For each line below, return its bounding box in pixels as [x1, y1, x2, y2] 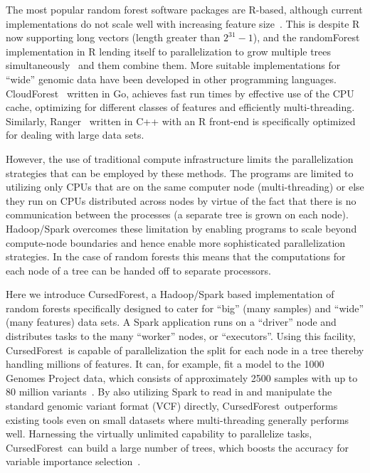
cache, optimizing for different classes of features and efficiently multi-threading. [6, 100, 355, 115]
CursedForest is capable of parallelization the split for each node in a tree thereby [6, 342, 364, 357]
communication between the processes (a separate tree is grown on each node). [6, 207, 349, 222]
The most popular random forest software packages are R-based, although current [6, 2, 363, 16]
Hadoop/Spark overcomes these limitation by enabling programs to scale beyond [6, 220, 357, 235]
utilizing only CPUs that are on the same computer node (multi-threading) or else [6, 179, 364, 194]
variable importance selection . [6, 454, 141, 469]
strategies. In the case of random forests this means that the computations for [6, 249, 346, 264]
